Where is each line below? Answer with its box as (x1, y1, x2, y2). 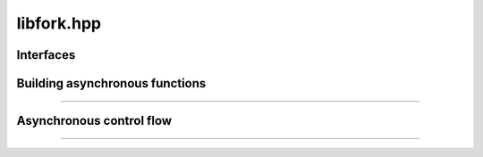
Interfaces (16, 47, 76, 62)
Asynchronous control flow (16, 113, 173, 128)
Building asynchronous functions (16, 76, 207, 91)
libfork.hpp (16, 13, 102, 33)
